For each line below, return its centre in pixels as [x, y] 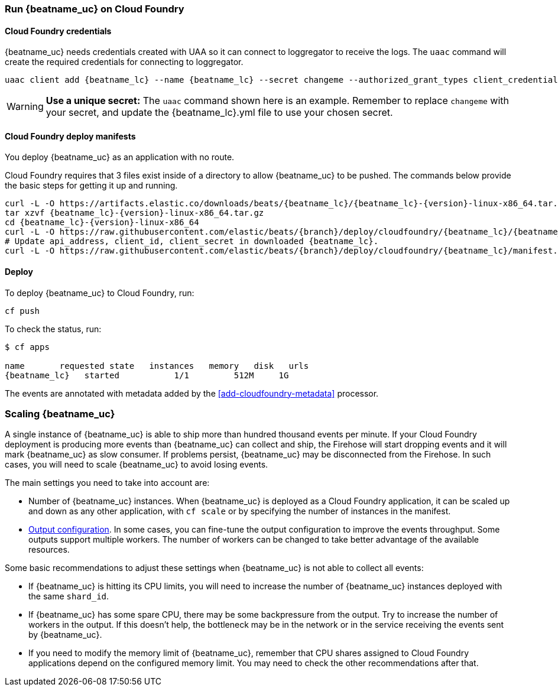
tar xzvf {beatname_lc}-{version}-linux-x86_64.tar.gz [134, 213]
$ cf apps [27, 347]
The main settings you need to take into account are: [107, 483]
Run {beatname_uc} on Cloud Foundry [95, 9]
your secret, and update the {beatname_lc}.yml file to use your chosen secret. [219, 113]
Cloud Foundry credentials [58, 31]
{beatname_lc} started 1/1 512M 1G [147, 375]
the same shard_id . [69, 596]
